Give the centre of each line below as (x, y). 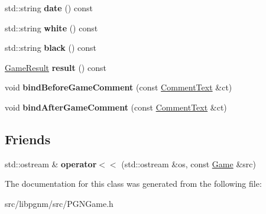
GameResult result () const (56, 67)
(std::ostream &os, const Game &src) (189, 163)
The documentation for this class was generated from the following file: (133, 184)
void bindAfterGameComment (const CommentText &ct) (116, 107)
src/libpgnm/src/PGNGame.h (59, 203)
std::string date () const (49, 8)
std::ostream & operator (51, 163)
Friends (28, 139)
